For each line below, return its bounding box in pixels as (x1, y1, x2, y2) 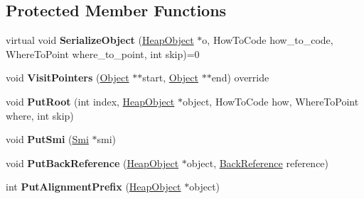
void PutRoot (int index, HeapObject (6, 93, 175, 108)
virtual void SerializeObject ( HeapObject (6, 33, 194, 47)
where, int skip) (6, 108, 74, 123)
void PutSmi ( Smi (6, 132, 89, 147)
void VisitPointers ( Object (6, 70, 129, 85)
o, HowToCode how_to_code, (202, 33, 333, 47)
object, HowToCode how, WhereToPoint (182, 93, 359, 108)
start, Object (142, 70, 198, 85)
